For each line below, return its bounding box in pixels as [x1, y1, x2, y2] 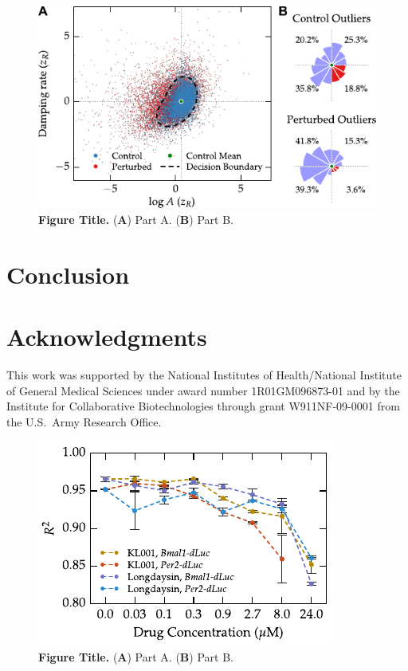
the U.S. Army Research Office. [6, 413, 162, 430]
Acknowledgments [6, 320, 207, 352]
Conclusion [6, 257, 130, 290]
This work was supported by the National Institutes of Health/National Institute [6, 366, 402, 383]
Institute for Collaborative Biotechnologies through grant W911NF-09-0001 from [6, 398, 400, 414]
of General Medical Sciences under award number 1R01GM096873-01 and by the [6, 382, 400, 398]
